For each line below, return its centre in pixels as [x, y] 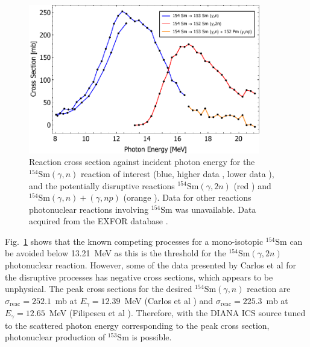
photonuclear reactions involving [89, 209]
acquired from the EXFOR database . [99, 221]
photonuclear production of [55, 337]
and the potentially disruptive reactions [102, 185]
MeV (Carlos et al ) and [169, 300]
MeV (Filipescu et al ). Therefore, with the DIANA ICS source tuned [177, 313]
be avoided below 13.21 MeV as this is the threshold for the [115, 253]
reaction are [269, 289]
